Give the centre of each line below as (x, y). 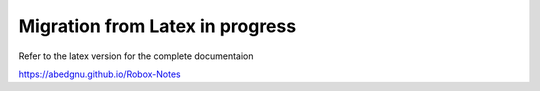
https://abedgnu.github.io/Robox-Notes (99, 74)
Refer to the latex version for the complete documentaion (136, 56)
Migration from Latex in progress (157, 26)
